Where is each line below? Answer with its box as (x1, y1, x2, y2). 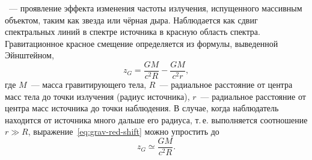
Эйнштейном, (5, 49, 54, 61)
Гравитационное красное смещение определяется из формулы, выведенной (5, 37, 278, 49)
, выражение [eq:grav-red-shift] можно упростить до (28, 125, 219, 138)
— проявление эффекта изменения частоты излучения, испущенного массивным (8, 2, 302, 14)
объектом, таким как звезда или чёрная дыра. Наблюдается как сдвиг (5, 13, 258, 26)
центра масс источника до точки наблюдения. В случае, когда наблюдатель (5, 102, 279, 114)
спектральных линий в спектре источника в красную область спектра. (5, 25, 260, 38)
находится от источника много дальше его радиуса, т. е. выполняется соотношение (5, 113, 308, 126)
